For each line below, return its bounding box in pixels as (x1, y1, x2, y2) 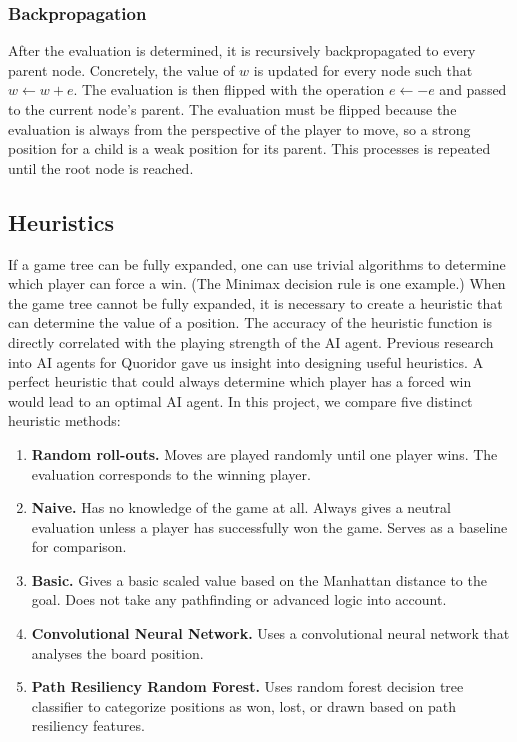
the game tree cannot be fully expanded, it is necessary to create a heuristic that (8, 292, 503, 313)
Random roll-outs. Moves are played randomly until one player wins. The (31, 443, 498, 464)
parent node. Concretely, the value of (8, 59, 235, 80)
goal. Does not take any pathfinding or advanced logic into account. (31, 589, 447, 610)
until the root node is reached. (8, 157, 194, 178)
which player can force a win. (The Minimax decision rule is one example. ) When (8, 273, 506, 294)
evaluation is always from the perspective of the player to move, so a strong (8, 118, 471, 139)
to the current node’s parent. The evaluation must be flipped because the (8, 99, 457, 119)
